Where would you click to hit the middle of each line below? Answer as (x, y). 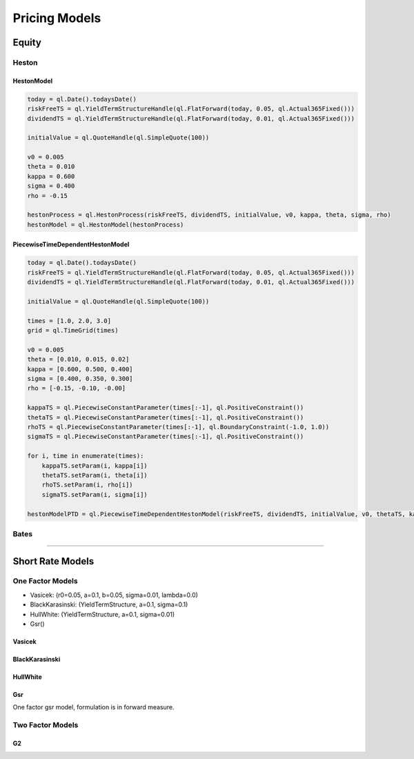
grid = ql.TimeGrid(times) (73, 331)
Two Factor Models (46, 725)
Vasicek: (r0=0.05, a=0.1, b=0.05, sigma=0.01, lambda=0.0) (114, 595)
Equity (27, 42)
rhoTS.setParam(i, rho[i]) (88, 485)
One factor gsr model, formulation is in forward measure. (93, 707)
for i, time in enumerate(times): (86, 456)
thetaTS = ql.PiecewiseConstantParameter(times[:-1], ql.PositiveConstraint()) (166, 417)
